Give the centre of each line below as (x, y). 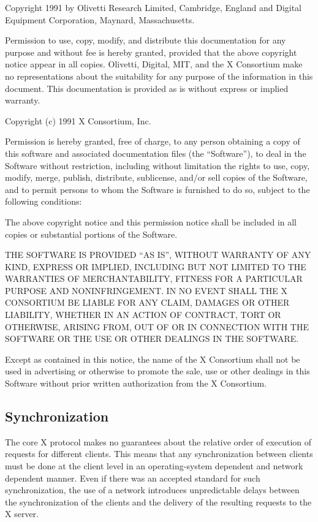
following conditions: (44, 201)
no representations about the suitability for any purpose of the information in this (159, 76)
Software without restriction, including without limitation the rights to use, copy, (157, 165)
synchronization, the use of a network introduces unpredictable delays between (152, 490)
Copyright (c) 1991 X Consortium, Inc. (78, 120)
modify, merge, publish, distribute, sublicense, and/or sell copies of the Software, (156, 177)
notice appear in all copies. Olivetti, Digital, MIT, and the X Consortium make (154, 64)
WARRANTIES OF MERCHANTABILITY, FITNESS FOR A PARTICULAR (154, 278)
